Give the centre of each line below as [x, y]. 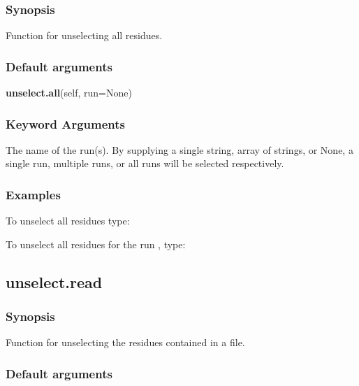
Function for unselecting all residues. [84, 35]
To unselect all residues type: [68, 221]
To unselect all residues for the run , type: [96, 244]
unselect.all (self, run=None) [69, 93]
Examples [33, 194]
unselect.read [54, 281]
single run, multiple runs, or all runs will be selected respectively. [145, 163]
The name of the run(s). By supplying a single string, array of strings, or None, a [179, 149]
